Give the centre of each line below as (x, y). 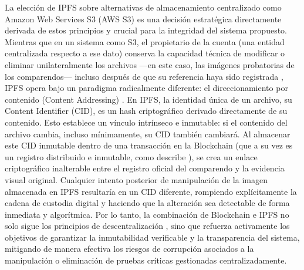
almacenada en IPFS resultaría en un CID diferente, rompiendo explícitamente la (151, 191)
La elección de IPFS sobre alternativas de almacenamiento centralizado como (143, 7)
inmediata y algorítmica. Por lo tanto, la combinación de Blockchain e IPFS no (147, 214)
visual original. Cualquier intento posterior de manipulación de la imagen (136, 179)
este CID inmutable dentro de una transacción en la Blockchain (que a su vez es (149, 145)
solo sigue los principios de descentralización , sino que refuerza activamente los (147, 226)
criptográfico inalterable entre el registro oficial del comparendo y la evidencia (145, 168)
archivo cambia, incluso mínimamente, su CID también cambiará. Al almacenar (148, 134)
